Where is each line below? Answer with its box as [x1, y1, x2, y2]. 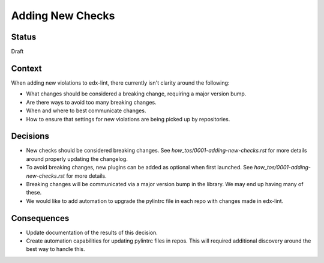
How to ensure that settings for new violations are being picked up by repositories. [26, 115, 230, 122]
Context [11, 63, 42, 73]
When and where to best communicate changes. [26, 107, 146, 114]
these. [26, 189, 42, 196]
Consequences [11, 213, 70, 223]
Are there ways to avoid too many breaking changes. [26, 98, 157, 106]
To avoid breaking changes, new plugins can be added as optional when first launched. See [26, 164, 253, 171]
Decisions [11, 131, 49, 141]
